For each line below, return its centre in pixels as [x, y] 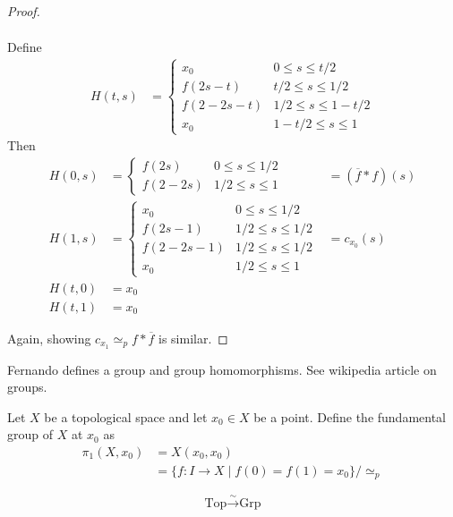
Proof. [24, 11]
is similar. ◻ [193, 338]
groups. [27, 387]
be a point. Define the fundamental [350, 416]
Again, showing [49, 338]
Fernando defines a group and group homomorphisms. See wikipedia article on [222, 369]
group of [30, 434]
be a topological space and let [126, 416]
